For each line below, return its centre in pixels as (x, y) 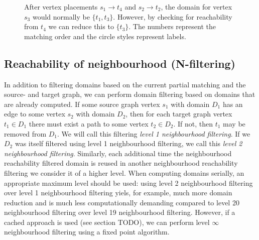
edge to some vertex (35, 114)
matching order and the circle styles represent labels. (105, 36)
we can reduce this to (81, 26)
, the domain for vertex (197, 7)
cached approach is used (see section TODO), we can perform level (107, 222)
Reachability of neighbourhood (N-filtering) (120, 63)
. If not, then (193, 123)
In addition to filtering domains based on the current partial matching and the (125, 84)
